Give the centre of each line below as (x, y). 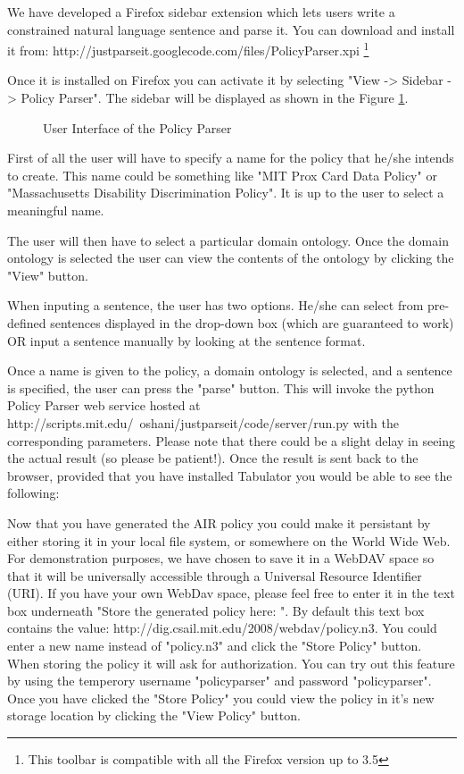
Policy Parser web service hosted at (104, 405)
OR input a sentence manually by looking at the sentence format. (186, 340)
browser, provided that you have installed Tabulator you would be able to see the (230, 475)
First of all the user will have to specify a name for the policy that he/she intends (231, 158)
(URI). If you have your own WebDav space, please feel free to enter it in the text (231, 593)
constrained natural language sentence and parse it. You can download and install (231, 29)
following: (33, 493)
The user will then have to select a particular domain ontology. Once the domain (228, 240)
